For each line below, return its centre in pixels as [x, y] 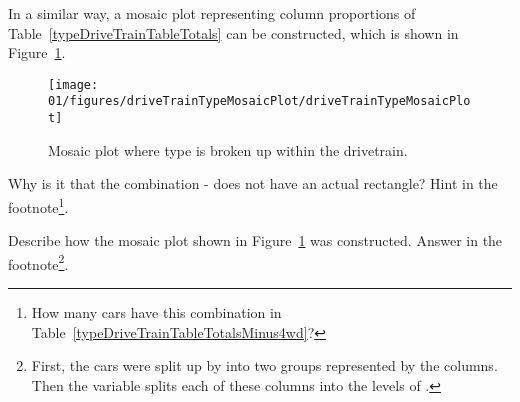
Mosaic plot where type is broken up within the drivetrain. [228, 149]
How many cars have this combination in [156, 312]
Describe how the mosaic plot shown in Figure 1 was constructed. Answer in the [255, 240]
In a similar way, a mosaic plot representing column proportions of [212, 13]
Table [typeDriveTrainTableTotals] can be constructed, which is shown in [233, 32]
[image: [73, 84]
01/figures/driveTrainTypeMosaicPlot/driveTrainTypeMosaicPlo [259, 101]
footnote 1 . [38, 205]
